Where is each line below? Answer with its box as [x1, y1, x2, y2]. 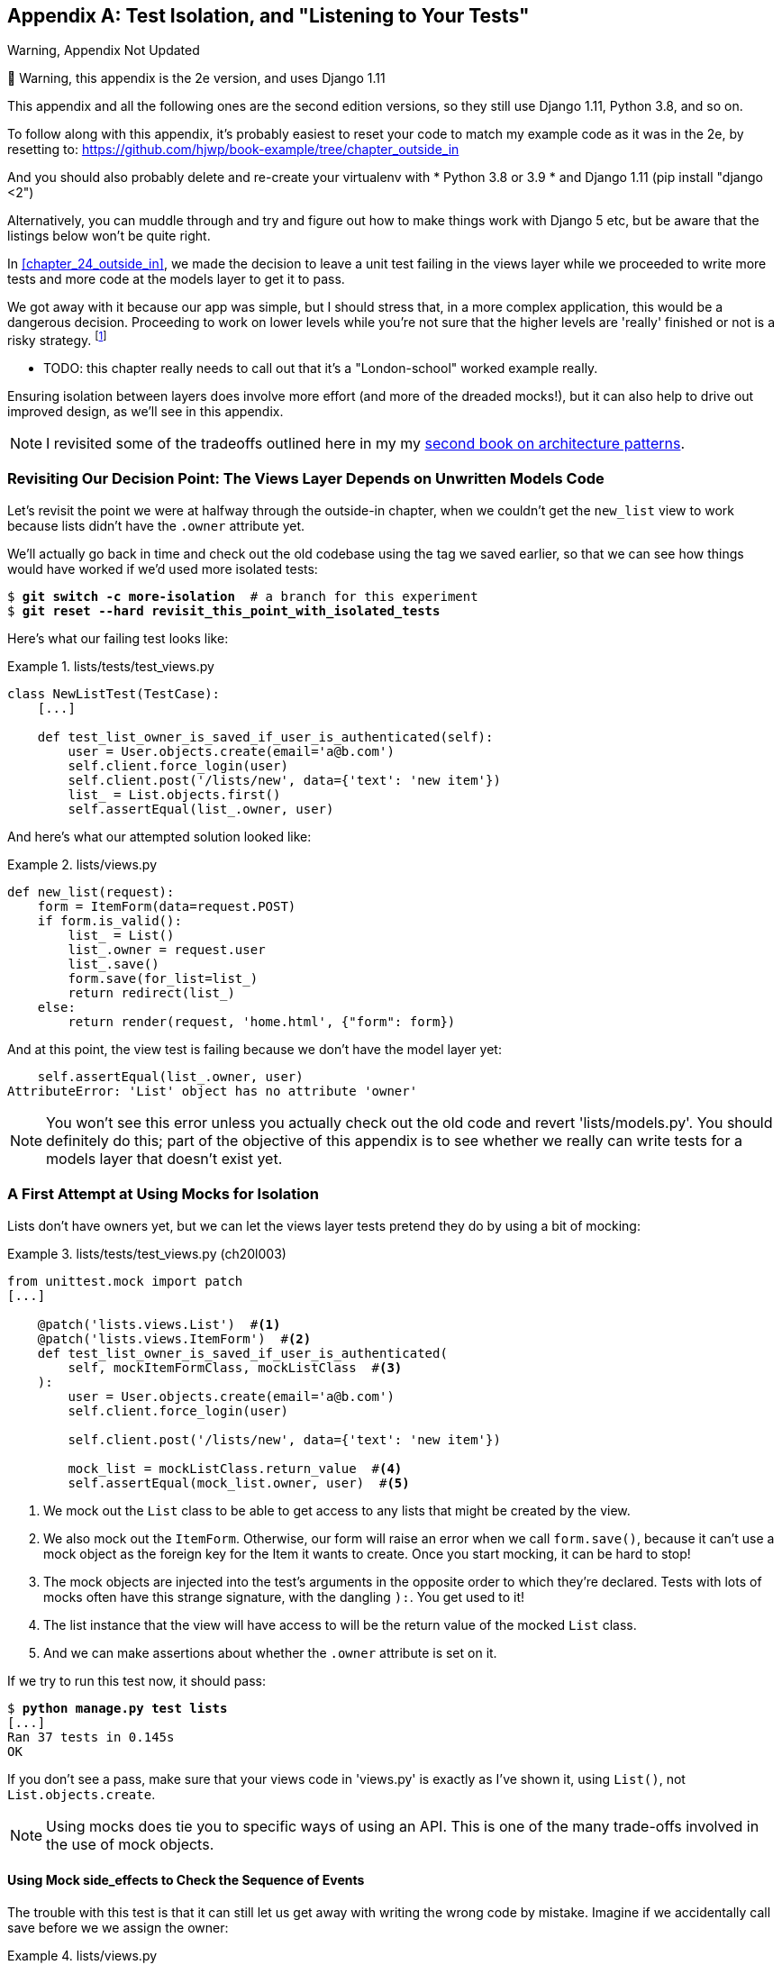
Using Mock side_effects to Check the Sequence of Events [7, 1872, 365, 1888]
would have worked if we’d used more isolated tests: [7, 560, 318, 577]
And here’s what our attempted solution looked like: [7, 828, 312, 844]
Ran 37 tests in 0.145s [7, 1729, 175, 1744]
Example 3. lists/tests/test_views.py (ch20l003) [7, 1245, 286, 1261]
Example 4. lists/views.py [7, 1947, 158, 1963]
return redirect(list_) [68, 985, 235, 1000]
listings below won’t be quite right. [7, 228, 211, 244]
